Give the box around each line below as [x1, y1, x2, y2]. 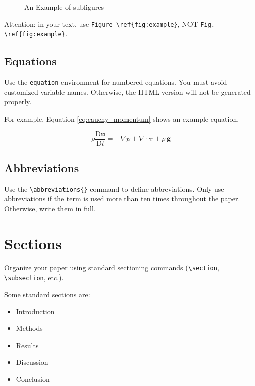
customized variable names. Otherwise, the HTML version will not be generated [4, 86, 251, 97]
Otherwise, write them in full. [4, 203, 96, 214]
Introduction [16, 306, 55, 316]
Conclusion [16, 374, 50, 384]
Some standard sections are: [4, 289, 90, 300]
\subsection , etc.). [4, 272, 64, 283]
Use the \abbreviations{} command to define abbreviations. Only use [4, 183, 224, 194]
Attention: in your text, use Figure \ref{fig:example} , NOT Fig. [4, 18, 215, 29]
